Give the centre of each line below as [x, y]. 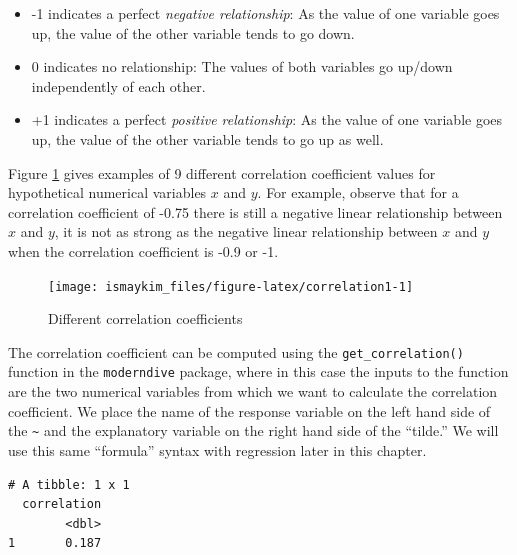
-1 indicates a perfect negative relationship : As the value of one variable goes [265, 13]
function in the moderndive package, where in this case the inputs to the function [258, 371]
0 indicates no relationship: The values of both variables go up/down [242, 66]
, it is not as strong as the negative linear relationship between [246, 231]
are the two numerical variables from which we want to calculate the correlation [253, 391]
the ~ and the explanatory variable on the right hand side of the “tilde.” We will [253, 430]
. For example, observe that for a [358, 192]
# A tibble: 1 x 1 [69, 484]
